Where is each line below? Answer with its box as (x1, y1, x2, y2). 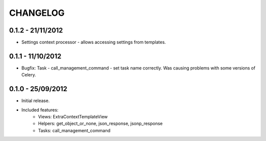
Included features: (21, 106, 59, 113)
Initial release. (21, 98, 50, 104)
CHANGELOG (9, 7, 65, 18)
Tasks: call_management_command (38, 127, 111, 133)
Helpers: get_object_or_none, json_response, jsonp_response (38, 121, 163, 127)
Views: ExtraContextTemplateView (38, 114, 108, 120)
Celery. (21, 72, 36, 78)
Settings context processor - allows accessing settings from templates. (21, 39, 166, 45)
